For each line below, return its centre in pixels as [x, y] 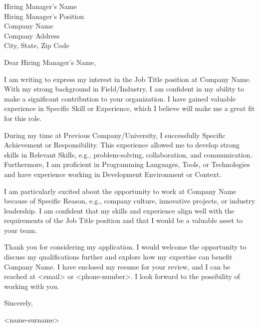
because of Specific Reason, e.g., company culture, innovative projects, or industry [130, 201]
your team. [21, 230]
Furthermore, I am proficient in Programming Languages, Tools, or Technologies [127, 164]
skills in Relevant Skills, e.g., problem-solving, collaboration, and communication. [128, 154]
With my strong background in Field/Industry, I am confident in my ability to [124, 89]
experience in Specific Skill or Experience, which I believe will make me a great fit [129, 108]
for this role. [23, 118]
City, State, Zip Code [37, 45]
